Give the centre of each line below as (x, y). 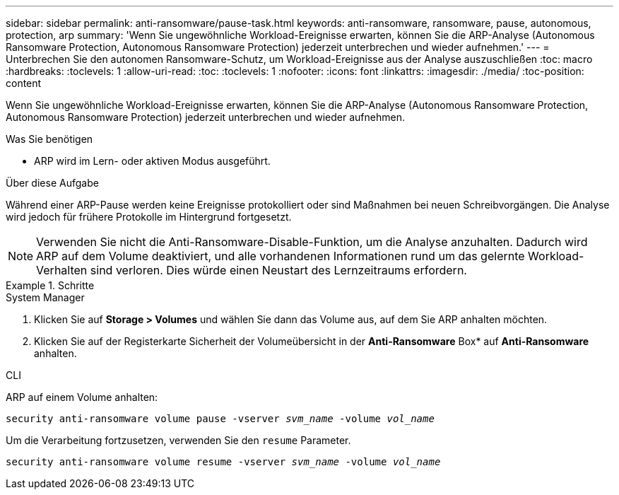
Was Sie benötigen (49, 139)
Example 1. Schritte (50, 285)
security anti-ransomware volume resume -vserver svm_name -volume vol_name (223, 462)
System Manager (45, 297)
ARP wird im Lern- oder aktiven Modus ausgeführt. (152, 161)
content (24, 83)
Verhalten (62, 270)
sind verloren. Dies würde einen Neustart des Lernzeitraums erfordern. (278, 270)
